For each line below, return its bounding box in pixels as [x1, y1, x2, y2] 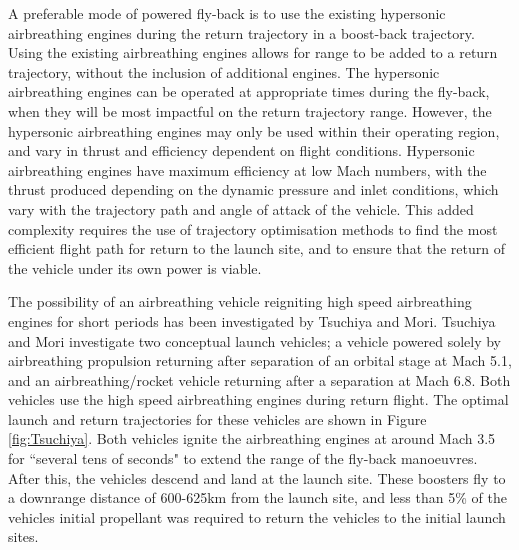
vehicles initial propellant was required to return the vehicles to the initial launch [8, 506, 506, 527]
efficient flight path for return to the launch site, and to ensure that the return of [8, 238, 506, 259]
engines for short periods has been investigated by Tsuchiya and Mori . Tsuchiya [8, 310, 496, 331]
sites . [8, 526, 39, 547]
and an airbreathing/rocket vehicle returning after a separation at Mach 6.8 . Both [8, 369, 511, 390]
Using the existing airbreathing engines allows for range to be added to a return [8, 42, 498, 63]
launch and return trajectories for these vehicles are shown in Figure [8, 408, 427, 429]
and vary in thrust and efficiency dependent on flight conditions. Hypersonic [8, 140, 475, 161]
